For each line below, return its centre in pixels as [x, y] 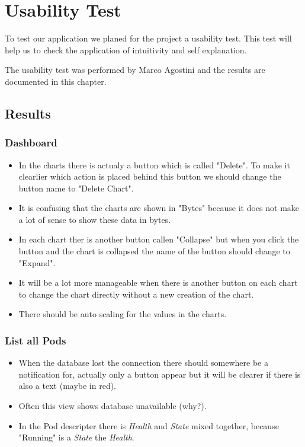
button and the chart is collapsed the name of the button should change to [154, 251]
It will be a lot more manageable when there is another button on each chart [158, 282]
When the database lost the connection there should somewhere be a [143, 363]
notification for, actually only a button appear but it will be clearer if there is [160, 374]
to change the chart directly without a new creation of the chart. [136, 294]
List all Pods [36, 340]
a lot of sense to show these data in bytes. [95, 219]
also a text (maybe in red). [68, 386]
